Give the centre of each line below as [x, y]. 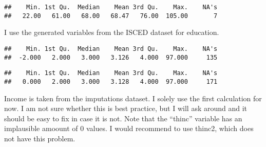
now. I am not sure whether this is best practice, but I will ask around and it [126, 108]
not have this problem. [40, 138]
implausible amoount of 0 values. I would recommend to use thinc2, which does [129, 128]
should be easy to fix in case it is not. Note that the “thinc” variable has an [123, 118]
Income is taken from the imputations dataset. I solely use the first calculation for [133, 98]
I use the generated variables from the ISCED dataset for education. [112, 32]
